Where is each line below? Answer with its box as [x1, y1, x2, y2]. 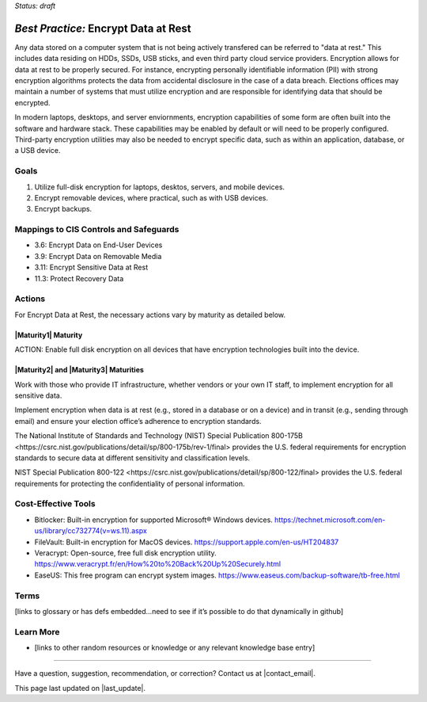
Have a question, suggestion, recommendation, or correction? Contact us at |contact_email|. [14, 669, 316, 678]
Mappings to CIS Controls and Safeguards [14, 224, 179, 235]
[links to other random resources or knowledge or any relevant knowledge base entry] [34, 643, 316, 653]
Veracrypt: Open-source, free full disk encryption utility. [34, 548, 217, 558]
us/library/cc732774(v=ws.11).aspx [34, 526, 148, 536]
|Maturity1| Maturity [14, 330, 83, 340]
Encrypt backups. [34, 204, 93, 214]
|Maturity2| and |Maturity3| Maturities [14, 365, 144, 375]
